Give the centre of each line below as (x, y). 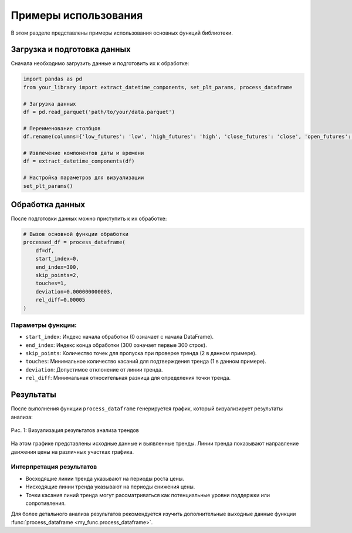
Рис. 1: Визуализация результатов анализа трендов (75, 430)
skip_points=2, (57, 275)
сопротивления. (46, 503)
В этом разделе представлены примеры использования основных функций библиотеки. (122, 33)
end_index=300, (57, 267)
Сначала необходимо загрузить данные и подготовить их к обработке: (100, 63)
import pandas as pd (53, 79)
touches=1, (51, 284)
